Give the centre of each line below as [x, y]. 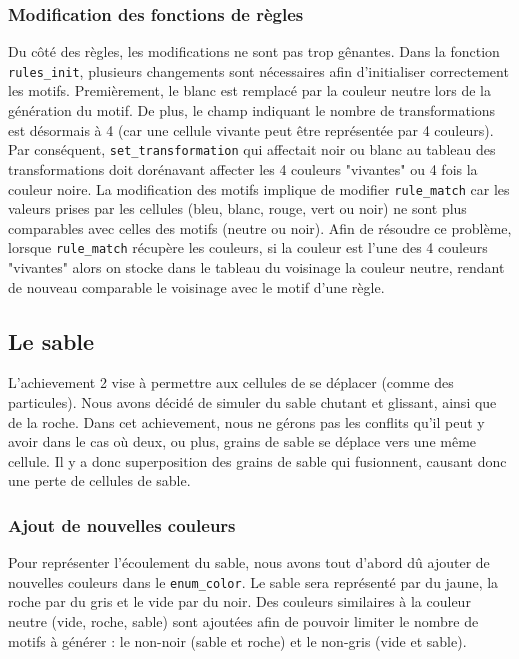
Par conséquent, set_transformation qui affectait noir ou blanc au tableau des [252, 149]
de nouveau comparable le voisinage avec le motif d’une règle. [196, 286]
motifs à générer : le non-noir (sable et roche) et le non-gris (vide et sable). [237, 640]
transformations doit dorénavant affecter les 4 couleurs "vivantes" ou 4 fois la [243, 168]
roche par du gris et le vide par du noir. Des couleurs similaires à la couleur [239, 601]
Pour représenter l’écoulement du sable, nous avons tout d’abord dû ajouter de [249, 562]
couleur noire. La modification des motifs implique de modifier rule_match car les [259, 188]
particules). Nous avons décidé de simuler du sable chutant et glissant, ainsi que [252, 401]
